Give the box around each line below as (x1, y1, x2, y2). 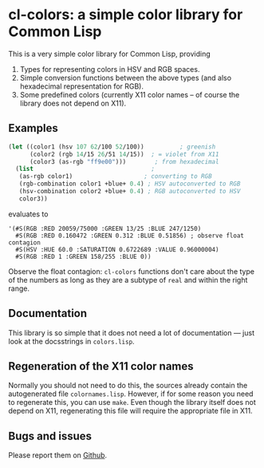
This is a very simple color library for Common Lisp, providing (8, 49, 211, 58)
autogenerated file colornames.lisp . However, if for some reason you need (8, 389, 254, 399)
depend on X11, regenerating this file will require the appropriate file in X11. (8, 406, 253, 416)
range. (8, 284, 30, 293)
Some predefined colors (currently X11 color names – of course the (19, 89, 240, 99)
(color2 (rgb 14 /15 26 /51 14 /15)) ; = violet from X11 (29, 150, 219, 158)
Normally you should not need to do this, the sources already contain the (8, 381, 248, 391)
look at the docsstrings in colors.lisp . (8, 336, 135, 346)
